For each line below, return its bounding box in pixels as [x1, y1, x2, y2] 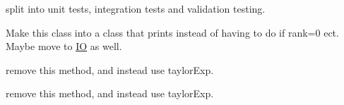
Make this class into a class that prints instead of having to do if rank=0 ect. [6, 25, 339, 39]
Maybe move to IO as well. [6, 39, 122, 54]
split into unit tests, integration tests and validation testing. [6, 1, 266, 16]
